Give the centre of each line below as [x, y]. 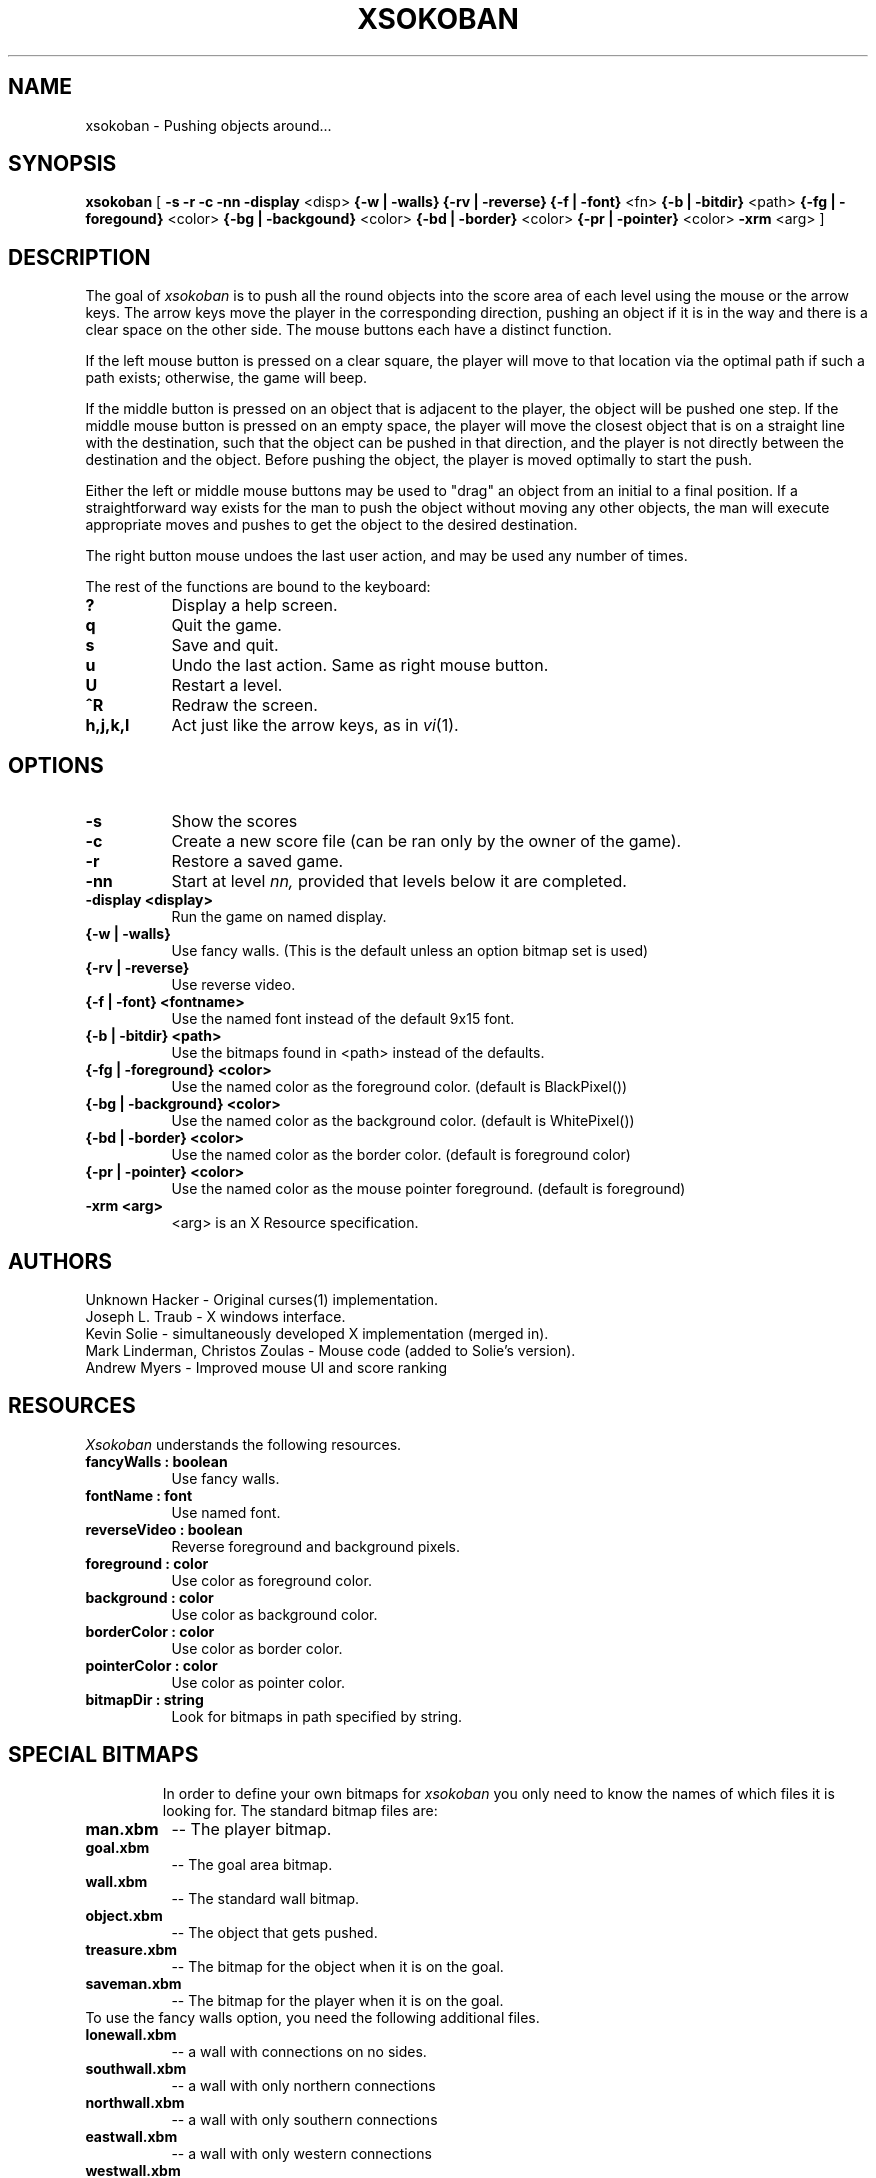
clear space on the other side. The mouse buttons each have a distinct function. [348, 330]
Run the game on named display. [279, 917]
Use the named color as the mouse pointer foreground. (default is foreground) [428, 1189]
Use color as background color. [274, 1614]
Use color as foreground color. [271, 1580]
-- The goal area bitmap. [252, 1864]
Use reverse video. [233, 985]
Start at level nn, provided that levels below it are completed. [399, 881]
